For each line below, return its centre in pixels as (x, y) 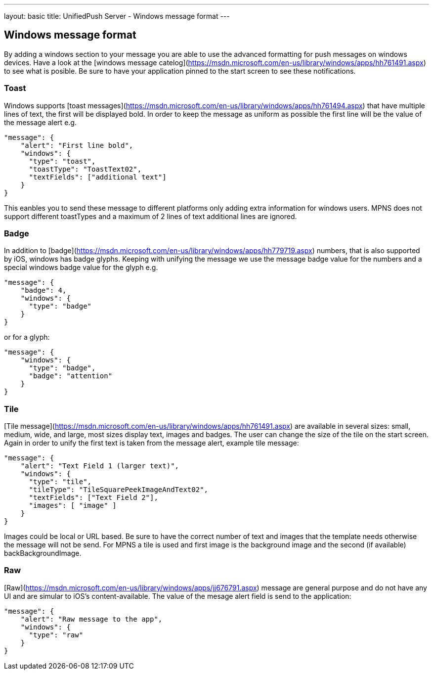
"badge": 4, (43, 291)
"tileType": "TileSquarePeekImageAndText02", (119, 490)
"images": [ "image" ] (73, 506)
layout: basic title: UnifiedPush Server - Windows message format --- (117, 16)
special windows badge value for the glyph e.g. (81, 268)
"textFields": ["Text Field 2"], (93, 498)
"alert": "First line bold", (77, 145)
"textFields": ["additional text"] (98, 177)
